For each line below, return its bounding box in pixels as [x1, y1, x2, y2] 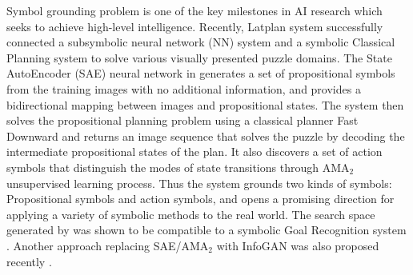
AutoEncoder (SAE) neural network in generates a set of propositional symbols [6, 65, 395, 82]
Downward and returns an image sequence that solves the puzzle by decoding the [6, 127, 405, 144]
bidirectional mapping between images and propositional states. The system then [6, 96, 404, 113]
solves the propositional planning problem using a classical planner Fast [6, 112, 359, 129]
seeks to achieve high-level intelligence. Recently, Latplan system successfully [6, 18, 383, 34]
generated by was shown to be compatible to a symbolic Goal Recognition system [6, 221, 407, 238]
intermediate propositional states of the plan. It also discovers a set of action [6, 143, 383, 160]
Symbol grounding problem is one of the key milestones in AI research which [6, 2, 383, 18]
